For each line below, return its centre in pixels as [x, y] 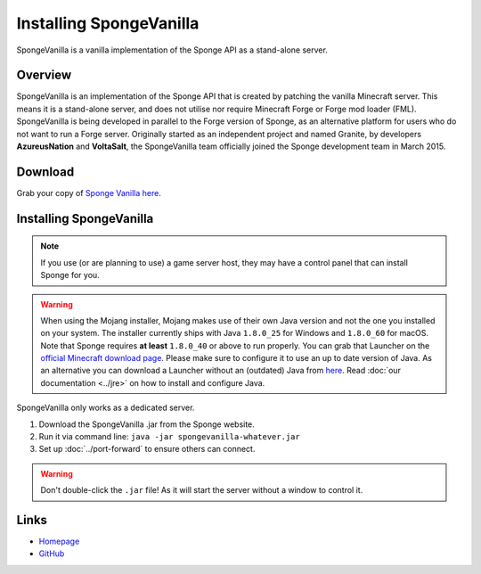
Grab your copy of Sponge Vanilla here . [89, 193]
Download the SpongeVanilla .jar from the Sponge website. [147, 424]
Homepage [59, 541]
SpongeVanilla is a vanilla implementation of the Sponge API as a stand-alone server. [172, 50]
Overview [44, 75]
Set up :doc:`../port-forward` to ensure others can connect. [147, 449]
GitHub [52, 553]
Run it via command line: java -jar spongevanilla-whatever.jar [169, 437]
